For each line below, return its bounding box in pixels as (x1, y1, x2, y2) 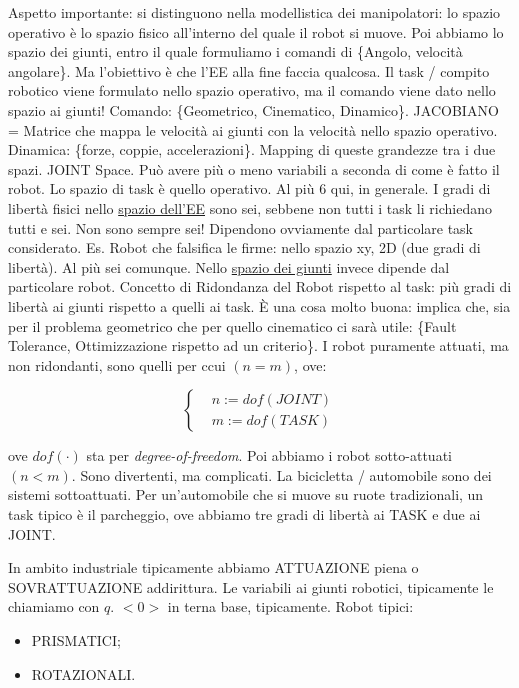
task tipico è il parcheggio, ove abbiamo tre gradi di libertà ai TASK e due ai (8, 504, 481, 525)
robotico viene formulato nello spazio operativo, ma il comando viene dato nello (8, 80, 496, 101)
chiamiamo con (8, 596, 100, 617)
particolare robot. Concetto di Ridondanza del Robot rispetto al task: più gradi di (8, 276, 512, 297)
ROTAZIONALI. (31, 663, 136, 684)
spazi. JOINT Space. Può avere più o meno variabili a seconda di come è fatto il (8, 158, 500, 179)
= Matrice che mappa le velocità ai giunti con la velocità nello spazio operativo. (8, 119, 498, 140)
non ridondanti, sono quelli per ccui (8, 354, 226, 375)
